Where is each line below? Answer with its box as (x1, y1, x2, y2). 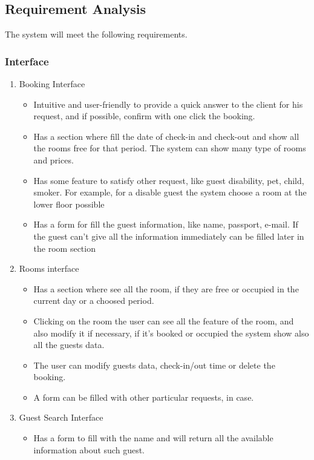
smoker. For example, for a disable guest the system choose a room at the (33, 186, 307, 199)
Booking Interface (19, 77, 85, 90)
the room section (33, 241, 96, 254)
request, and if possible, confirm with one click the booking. (33, 110, 255, 122)
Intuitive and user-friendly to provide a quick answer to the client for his (33, 97, 303, 110)
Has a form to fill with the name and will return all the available (33, 432, 273, 444)
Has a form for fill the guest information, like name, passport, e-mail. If (33, 218, 298, 231)
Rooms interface (19, 262, 79, 275)
